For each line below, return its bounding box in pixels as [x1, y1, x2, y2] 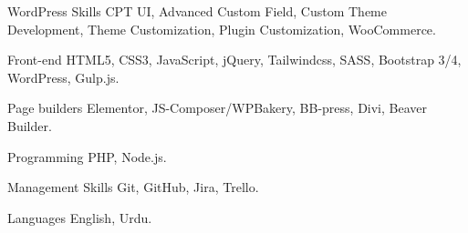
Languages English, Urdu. [7, 208, 152, 227]
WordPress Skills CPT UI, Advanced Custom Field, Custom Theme [7, 2, 387, 20]
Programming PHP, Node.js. [7, 147, 167, 166]
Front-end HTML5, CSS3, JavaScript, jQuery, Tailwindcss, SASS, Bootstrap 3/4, [7, 50, 462, 69]
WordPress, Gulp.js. [7, 67, 120, 86]
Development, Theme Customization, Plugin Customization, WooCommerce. [7, 19, 436, 38]
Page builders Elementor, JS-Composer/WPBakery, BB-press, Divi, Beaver [7, 98, 428, 117]
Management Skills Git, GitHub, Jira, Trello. [7, 177, 259, 197]
